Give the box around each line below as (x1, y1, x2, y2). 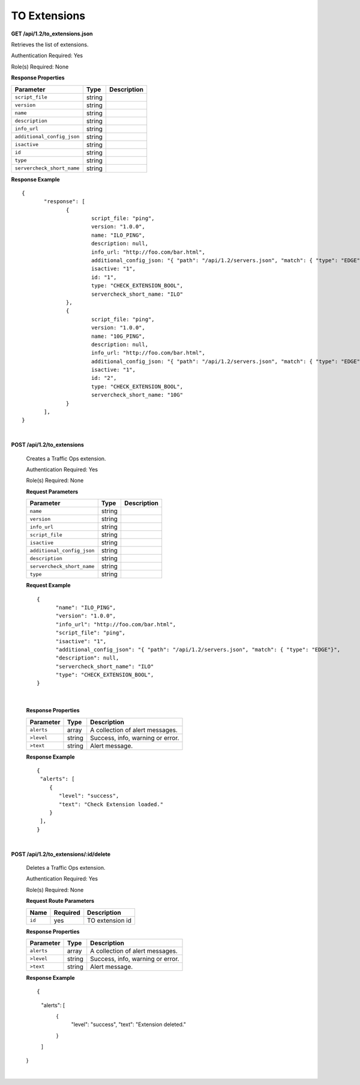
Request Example (26, 582, 71, 589)
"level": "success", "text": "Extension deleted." (71, 1021, 186, 1028)
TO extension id (87, 916, 132, 925)
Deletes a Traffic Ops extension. (26, 864, 106, 871)
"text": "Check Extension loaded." (59, 801, 164, 808)
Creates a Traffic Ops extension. (26, 454, 106, 462)
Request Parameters (26, 487, 79, 495)
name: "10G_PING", (91, 332, 145, 340)
